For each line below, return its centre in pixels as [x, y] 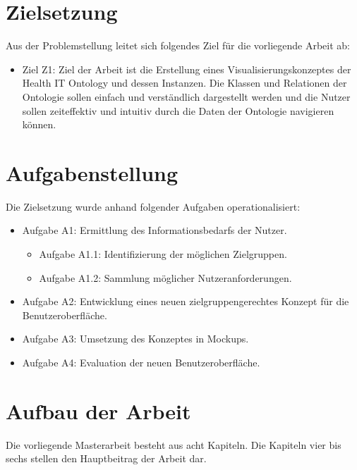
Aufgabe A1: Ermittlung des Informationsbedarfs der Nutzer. [155, 230]
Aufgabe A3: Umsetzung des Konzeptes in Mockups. [135, 339]
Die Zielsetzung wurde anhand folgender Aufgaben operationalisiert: [153, 206]
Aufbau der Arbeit [98, 410]
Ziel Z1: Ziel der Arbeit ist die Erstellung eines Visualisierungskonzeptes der [187, 69]
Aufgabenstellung [92, 172]
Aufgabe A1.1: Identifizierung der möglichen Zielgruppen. [163, 254]
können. [39, 124]
